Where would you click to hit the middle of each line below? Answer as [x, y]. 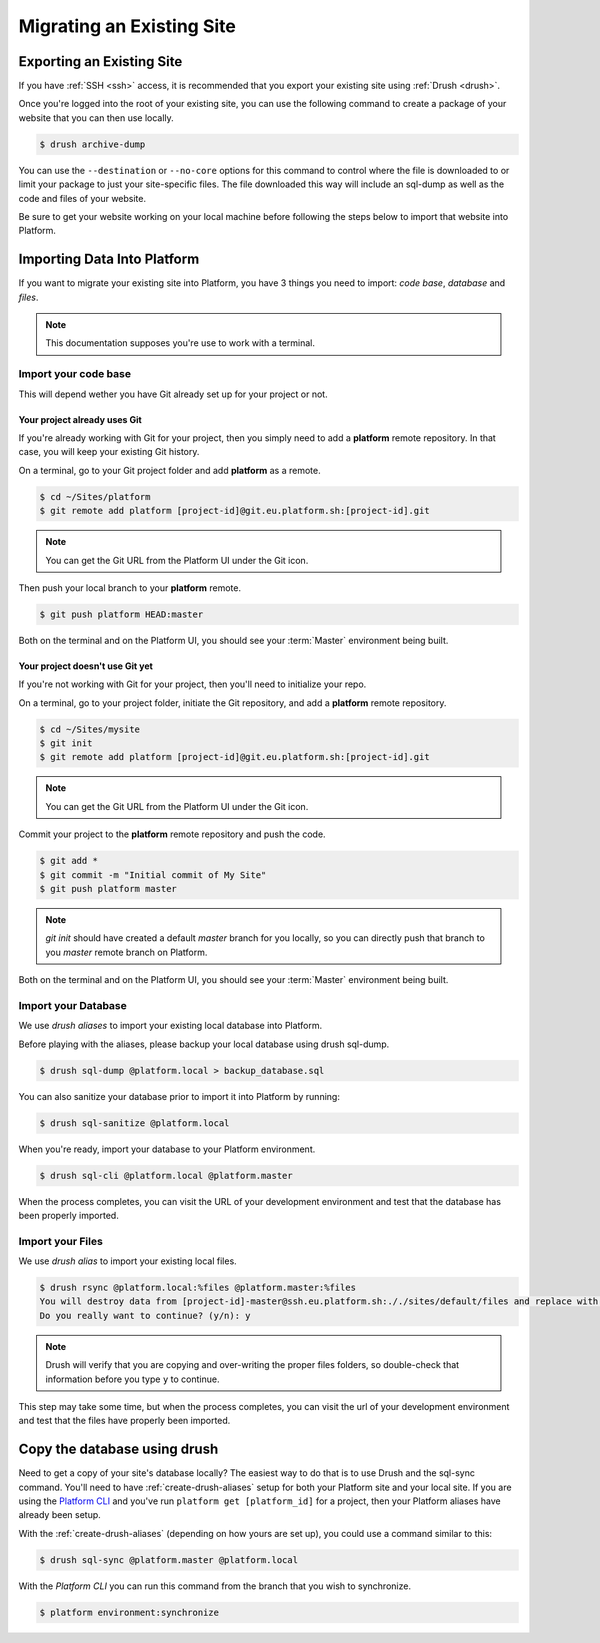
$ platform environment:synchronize [129, 1612]
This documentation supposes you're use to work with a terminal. [180, 343]
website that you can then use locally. [96, 117]
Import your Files [61, 1241]
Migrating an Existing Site [127, 26]
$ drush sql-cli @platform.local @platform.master [166, 1175]
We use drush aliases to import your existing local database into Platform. [170, 1026]
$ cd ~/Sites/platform [95, 496]
